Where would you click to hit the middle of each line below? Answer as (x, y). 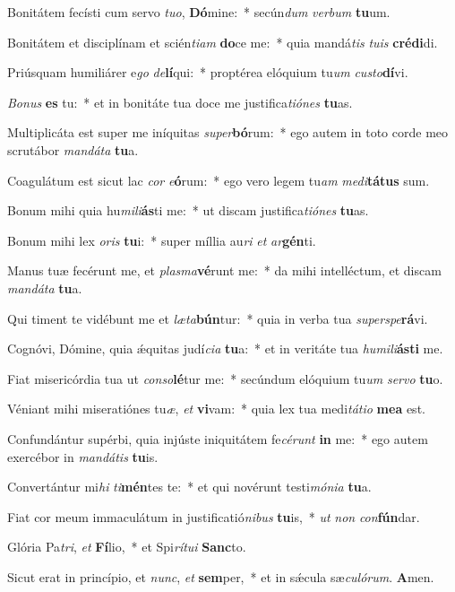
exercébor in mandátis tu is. (83, 456)
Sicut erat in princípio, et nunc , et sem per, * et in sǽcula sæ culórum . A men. (221, 576)
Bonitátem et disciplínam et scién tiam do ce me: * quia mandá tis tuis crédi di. (223, 42)
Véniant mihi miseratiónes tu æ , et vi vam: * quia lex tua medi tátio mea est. (216, 409)
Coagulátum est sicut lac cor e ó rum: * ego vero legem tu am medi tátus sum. (219, 180)
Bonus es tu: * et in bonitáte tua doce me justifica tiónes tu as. (180, 102)
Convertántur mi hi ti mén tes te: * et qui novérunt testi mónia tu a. (189, 487)
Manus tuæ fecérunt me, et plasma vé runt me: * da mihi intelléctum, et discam (224, 270)
